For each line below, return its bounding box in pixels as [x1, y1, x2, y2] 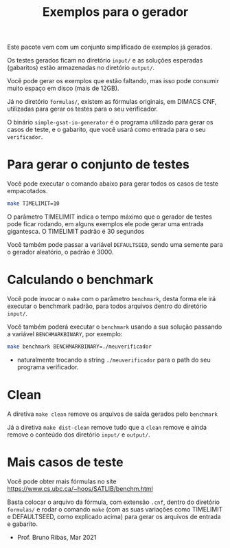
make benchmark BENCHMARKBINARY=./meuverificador [7, 343, 152, 350]
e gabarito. [7, 520, 38, 528]
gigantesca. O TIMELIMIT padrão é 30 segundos [7, 228, 145, 235]
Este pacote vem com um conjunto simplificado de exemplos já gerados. [7, 43, 213, 52]
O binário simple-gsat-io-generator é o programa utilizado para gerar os [7, 118, 214, 127]
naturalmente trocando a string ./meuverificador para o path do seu [16, 355, 211, 364]
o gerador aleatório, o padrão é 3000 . [7, 248, 114, 256]
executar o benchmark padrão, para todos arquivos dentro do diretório [7, 302, 207, 310]
